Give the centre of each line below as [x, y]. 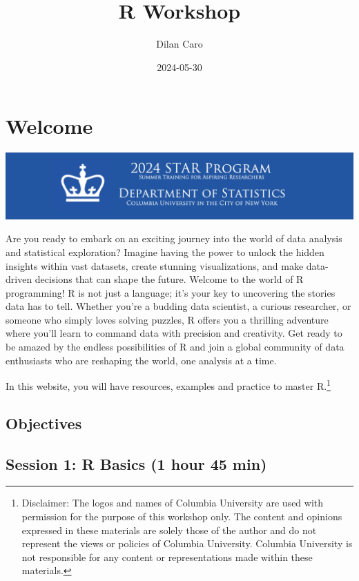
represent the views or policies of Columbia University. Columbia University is [187, 543]
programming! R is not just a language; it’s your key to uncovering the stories [171, 292]
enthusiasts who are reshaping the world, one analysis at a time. [141, 360]
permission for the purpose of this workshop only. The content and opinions [182, 516]
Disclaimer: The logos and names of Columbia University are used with [173, 503]
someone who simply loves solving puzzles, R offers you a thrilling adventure [167, 319]
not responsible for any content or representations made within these [167, 557]
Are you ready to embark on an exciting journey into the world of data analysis [174, 238]
